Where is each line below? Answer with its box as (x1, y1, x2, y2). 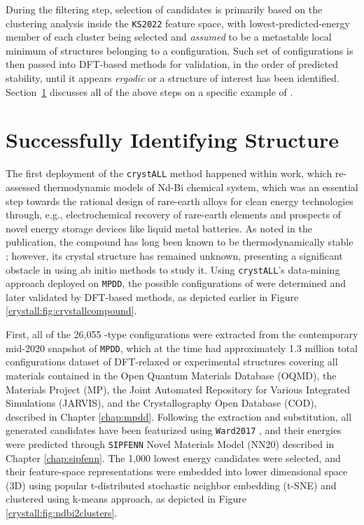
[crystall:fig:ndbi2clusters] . (6, 505, 118, 519)
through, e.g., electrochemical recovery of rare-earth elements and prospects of (6, 207, 341, 222)
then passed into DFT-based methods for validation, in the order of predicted (6, 57, 338, 71)
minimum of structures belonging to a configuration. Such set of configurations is (6, 43, 353, 57)
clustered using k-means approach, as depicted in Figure (6, 491, 247, 506)
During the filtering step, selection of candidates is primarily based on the (6, 2, 323, 16)
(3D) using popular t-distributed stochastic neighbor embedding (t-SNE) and (6, 477, 337, 492)
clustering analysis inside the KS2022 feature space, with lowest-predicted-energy (6, 15, 350, 30)
